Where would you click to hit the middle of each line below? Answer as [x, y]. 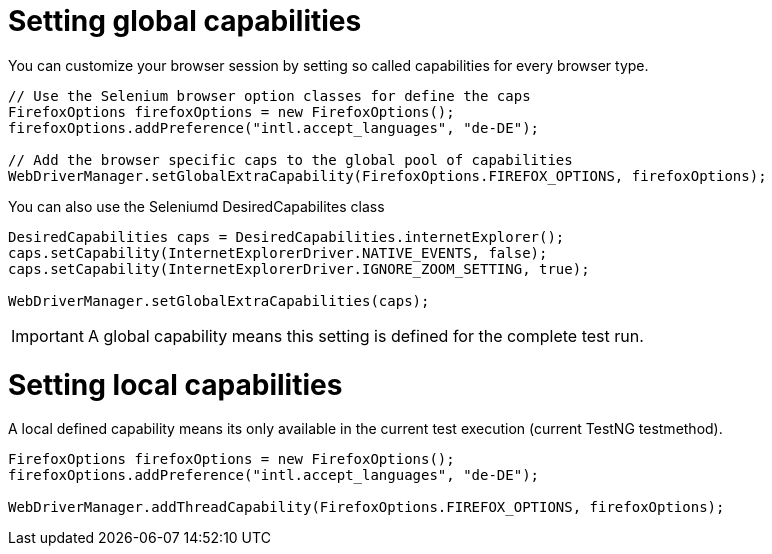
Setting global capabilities [185, 21]
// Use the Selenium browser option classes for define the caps [269, 95]
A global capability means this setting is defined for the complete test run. [365, 335]
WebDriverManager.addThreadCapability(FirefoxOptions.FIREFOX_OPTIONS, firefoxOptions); [366, 507]
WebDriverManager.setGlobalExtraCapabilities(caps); [219, 300]
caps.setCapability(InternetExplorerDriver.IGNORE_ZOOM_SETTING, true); [299, 268]
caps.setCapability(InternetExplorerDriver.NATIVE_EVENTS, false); [278, 252]
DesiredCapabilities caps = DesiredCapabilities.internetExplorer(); [286, 236]
